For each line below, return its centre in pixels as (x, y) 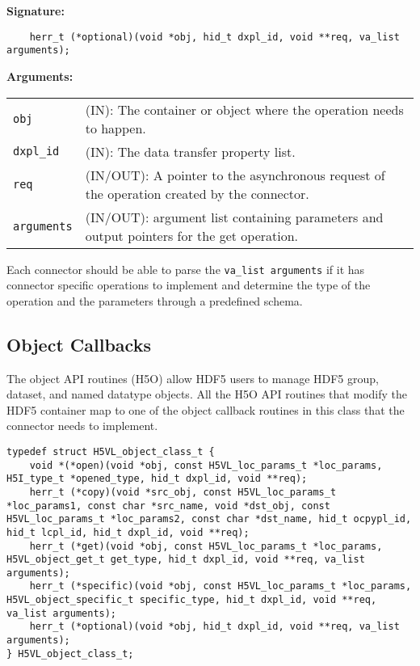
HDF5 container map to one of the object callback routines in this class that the (206, 409)
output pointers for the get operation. (192, 235)
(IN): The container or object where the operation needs (244, 109)
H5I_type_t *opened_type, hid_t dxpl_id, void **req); (157, 479)
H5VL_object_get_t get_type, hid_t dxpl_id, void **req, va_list (186, 560)
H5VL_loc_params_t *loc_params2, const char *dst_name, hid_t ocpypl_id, (209, 519)
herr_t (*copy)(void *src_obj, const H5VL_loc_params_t (183, 492)
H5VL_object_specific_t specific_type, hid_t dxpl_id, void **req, (192, 600)
